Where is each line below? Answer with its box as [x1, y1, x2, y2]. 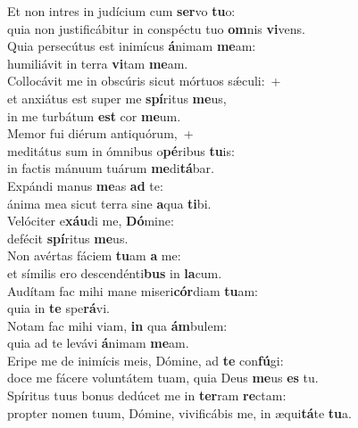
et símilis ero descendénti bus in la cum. [7, 263, 222, 282]
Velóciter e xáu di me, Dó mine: [7, 211, 174, 230]
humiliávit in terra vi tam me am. [7, 53, 188, 72]
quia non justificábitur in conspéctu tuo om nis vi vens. [7, 19, 305, 37]
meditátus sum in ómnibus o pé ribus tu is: [7, 141, 235, 160]
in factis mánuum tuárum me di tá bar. [7, 159, 214, 177]
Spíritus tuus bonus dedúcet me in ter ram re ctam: [7, 386, 287, 405]
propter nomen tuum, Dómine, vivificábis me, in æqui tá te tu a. [7, 403, 352, 422]
